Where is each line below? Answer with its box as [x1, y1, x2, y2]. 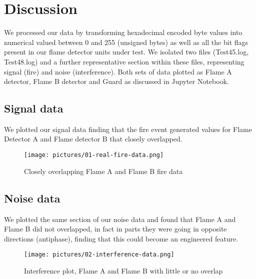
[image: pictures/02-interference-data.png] [24, 251, 174, 258]
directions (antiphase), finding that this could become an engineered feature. [4, 233, 238, 243]
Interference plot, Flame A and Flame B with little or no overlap [24, 265, 223, 275]
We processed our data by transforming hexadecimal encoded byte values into [4, 27, 242, 37]
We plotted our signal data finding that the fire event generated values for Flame [4, 123, 252, 134]
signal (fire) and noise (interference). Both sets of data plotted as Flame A [4, 66, 232, 76]
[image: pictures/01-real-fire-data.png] [24, 151, 164, 159]
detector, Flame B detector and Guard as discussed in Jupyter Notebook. [4, 76, 229, 86]
